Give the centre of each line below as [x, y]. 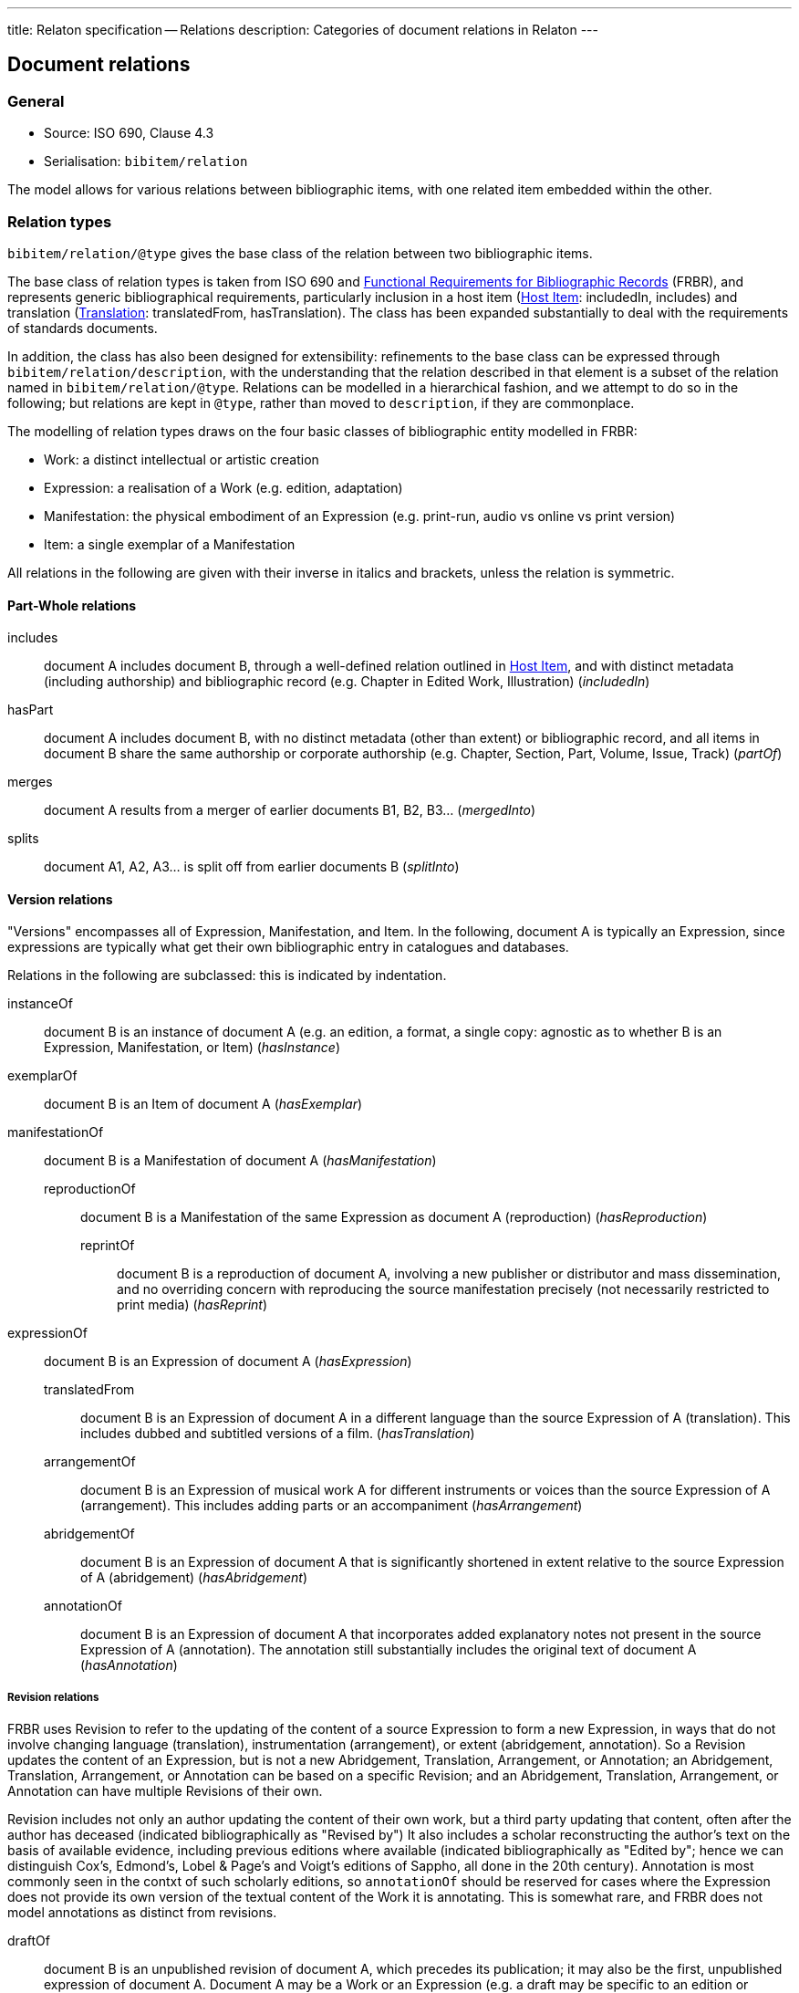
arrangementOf [90, 1462]
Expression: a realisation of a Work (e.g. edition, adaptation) [223, 487]
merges [30, 782]
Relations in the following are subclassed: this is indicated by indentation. [227, 976]
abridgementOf [89, 1534]
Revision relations [53, 1697]
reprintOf [108, 1246]
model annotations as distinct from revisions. [142, 1913]
